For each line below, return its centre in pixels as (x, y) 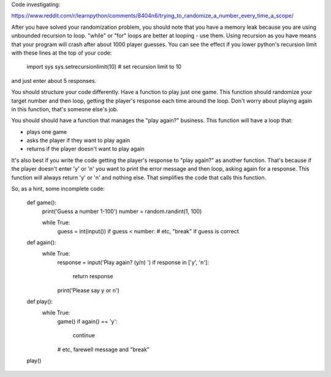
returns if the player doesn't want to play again (86, 149)
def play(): (40, 301)
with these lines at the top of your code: (62, 53)
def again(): (41, 242)
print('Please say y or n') (88, 290)
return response (93, 276)
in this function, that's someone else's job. (65, 109)
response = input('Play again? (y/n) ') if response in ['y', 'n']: (133, 262)
